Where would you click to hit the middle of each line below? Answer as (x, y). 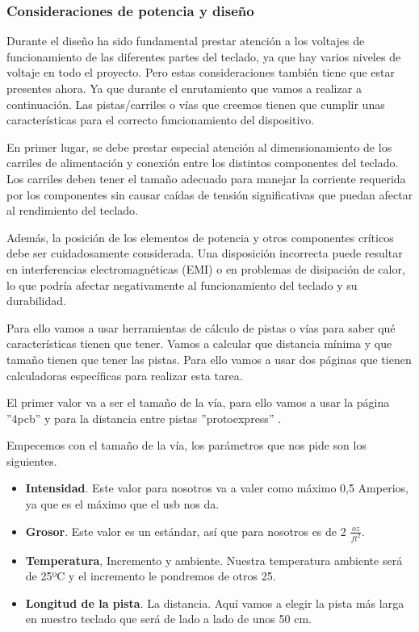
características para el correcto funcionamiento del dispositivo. (161, 120)
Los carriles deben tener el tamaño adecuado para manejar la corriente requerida (206, 178)
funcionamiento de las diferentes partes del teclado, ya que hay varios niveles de (204, 56)
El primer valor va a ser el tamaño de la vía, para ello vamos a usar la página (198, 402)
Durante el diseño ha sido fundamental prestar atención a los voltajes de (186, 41)
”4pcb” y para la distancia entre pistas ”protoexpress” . (144, 418)
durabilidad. (36, 301)
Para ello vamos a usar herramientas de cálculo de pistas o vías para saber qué (201, 327)
